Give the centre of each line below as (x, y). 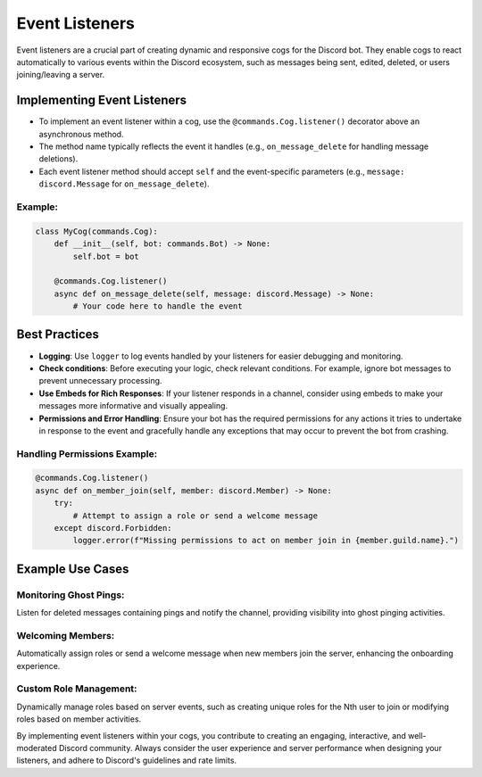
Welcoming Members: (66, 635)
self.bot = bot (106, 256)
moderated (37, 748)
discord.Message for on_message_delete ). (124, 184)
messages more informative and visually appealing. (133, 406)
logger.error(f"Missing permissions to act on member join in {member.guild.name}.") (266, 541)
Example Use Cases (73, 569)
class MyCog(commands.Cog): (96, 231)
